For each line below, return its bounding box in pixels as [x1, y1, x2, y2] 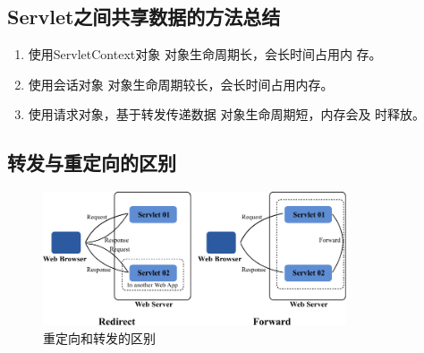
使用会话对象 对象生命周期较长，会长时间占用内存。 [28, 74, 334, 93]
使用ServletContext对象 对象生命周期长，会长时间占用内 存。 [28, 45, 382, 64]
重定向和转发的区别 [43, 329, 156, 348]
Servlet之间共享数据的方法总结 [7, 3, 281, 30]
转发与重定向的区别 [7, 149, 176, 176]
